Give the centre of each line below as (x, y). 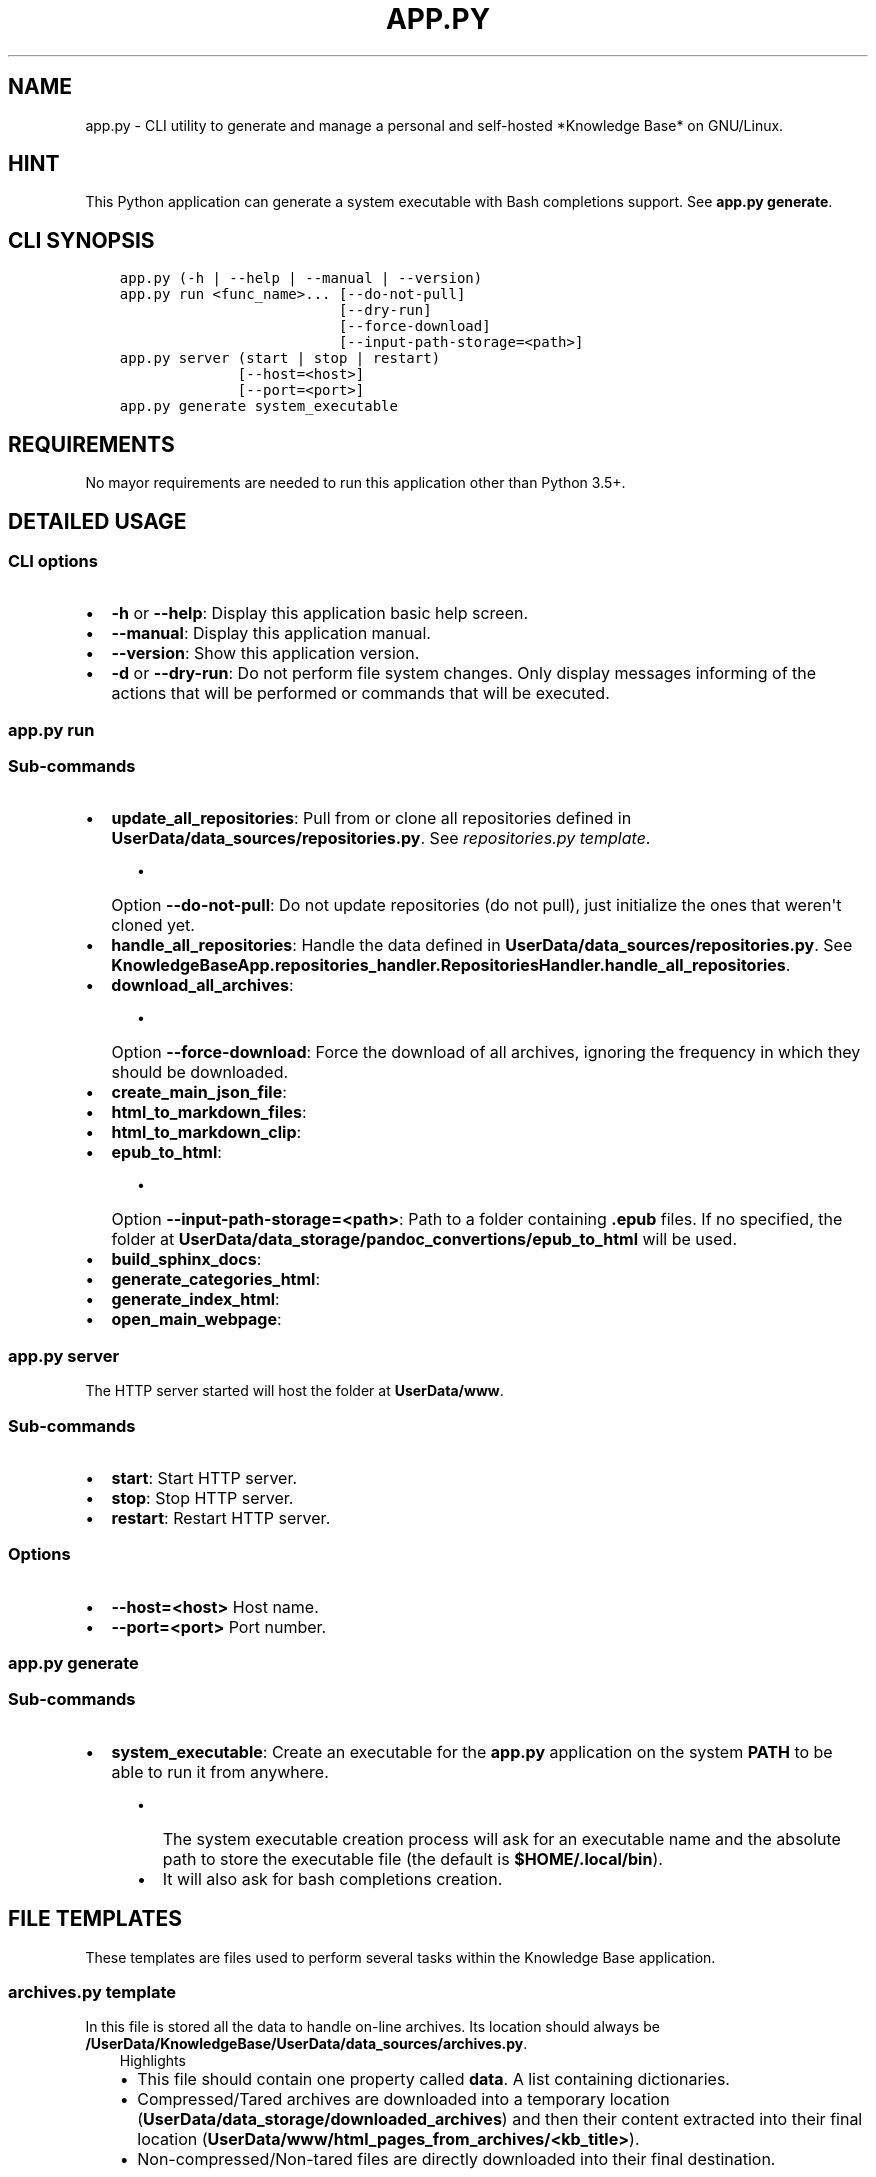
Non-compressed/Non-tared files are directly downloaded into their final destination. (456, 2159)
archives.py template (92, 1992)
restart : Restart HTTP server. (221, 1517)
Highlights (152, 2061)
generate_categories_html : (215, 1279)
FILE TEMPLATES (95, 1919)
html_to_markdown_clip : (206, 1132)
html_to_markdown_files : (209, 1112)
